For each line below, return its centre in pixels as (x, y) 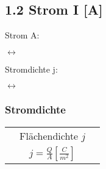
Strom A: (22, 35)
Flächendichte (49, 135)
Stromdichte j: (31, 69)
